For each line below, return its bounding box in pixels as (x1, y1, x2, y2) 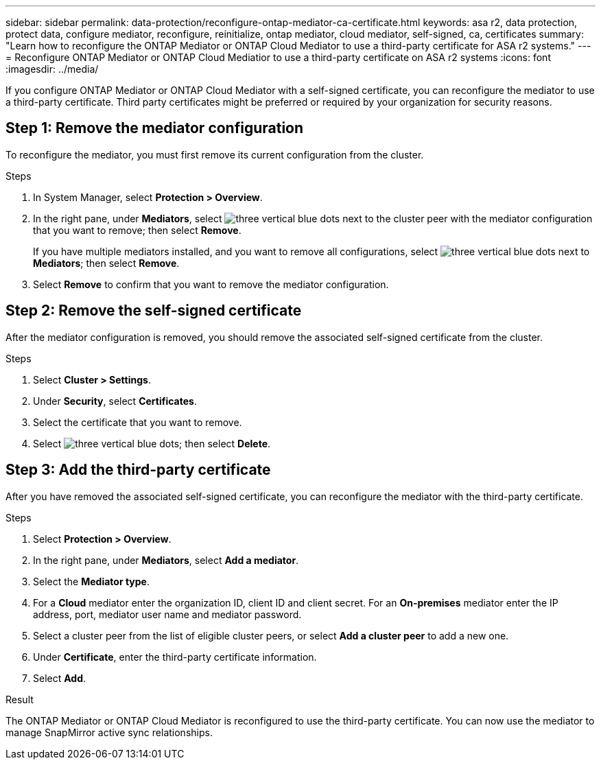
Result (5, 693, 34, 705)
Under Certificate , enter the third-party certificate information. (33, 650, 317, 663)
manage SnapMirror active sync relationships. (5, 726, 213, 738)
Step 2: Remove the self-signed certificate (5, 302, 302, 320)
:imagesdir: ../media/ (5, 63, 99, 75)
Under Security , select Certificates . (33, 395, 197, 407)
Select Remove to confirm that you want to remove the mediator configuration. (33, 278, 389, 290)
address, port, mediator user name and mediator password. (33, 608, 302, 620)
